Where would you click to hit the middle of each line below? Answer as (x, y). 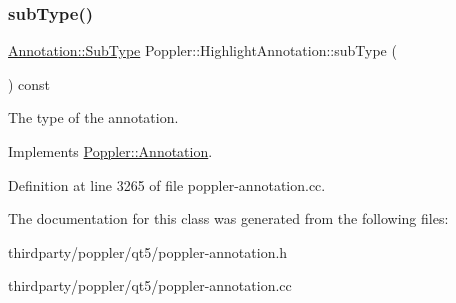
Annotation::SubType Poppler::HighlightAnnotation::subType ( (202, 50)
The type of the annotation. (93, 117)
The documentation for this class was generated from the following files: (228, 218)
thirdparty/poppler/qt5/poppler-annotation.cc (150, 285)
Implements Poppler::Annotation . (110, 151)
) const (29, 83)
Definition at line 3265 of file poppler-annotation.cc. (167, 184)
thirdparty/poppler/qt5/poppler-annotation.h (148, 251)
